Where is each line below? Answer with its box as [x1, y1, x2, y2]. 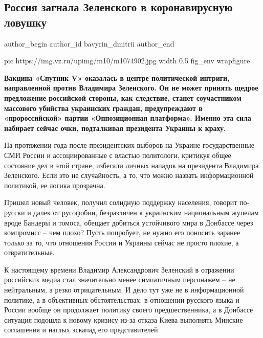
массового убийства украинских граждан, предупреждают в [4, 102, 203, 113]
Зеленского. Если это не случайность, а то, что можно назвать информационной [4, 170, 254, 181]
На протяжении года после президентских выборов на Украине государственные [4, 140, 254, 150]
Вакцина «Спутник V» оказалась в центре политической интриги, [4, 72, 230, 83]
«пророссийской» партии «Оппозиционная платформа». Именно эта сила [4, 112, 251, 123]
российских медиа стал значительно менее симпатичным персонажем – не [4, 274, 235, 285]
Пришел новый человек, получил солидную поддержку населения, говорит [4, 197, 237, 208]
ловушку [4, 14, 47, 30]
